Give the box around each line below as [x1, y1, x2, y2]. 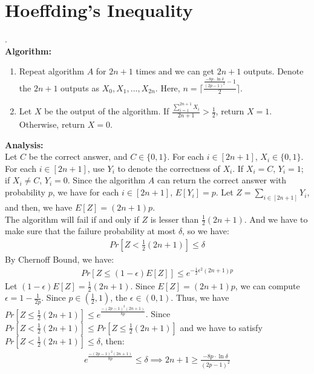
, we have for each [52, 186, 119, 198]
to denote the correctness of [117, 162, 220, 174]
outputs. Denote [243, 65, 304, 77]
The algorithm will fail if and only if [5, 212, 139, 225]
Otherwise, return [19, 118, 85, 131]
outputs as [61, 81, 100, 94]
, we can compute [235, 279, 300, 292]
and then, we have [5, 200, 73, 213]
